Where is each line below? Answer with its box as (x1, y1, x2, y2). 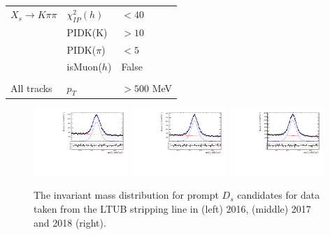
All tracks (10, 81, 52, 96)
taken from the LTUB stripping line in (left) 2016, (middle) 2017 (34, 201, 311, 215)
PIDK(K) (66, 24, 108, 39)
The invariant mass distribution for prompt (34, 188, 219, 202)
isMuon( (66, 59, 102, 74)
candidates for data (237, 188, 320, 202)
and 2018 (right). (34, 215, 106, 229)
